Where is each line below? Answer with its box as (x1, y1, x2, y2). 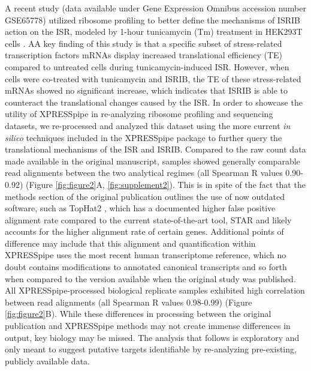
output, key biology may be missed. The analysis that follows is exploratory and (5, 331, 300, 343)
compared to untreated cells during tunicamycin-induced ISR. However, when (5, 60, 289, 73)
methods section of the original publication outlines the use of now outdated (5, 190, 285, 202)
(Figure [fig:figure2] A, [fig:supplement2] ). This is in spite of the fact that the (25, 178, 306, 190)
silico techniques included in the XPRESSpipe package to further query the (5, 131, 282, 143)
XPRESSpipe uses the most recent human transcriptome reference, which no (5, 249, 286, 261)
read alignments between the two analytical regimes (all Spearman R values (5, 166, 283, 179)
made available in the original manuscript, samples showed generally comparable (5, 154, 300, 167)
